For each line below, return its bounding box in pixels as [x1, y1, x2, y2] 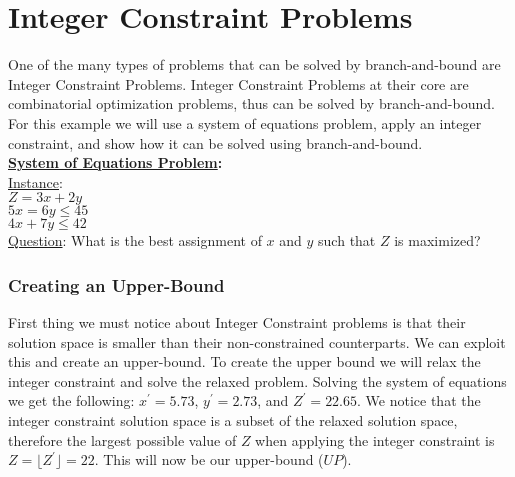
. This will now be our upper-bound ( [94, 449, 324, 470]
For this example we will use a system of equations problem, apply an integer [8, 112, 482, 133]
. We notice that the [357, 390, 481, 411]
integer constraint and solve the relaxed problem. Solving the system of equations [8, 370, 507, 391]
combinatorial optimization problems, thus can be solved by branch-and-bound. [8, 93, 495, 114]
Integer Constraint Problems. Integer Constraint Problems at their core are [8, 73, 469, 94]
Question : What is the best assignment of [8, 230, 262, 251]
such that [318, 230, 376, 251]
